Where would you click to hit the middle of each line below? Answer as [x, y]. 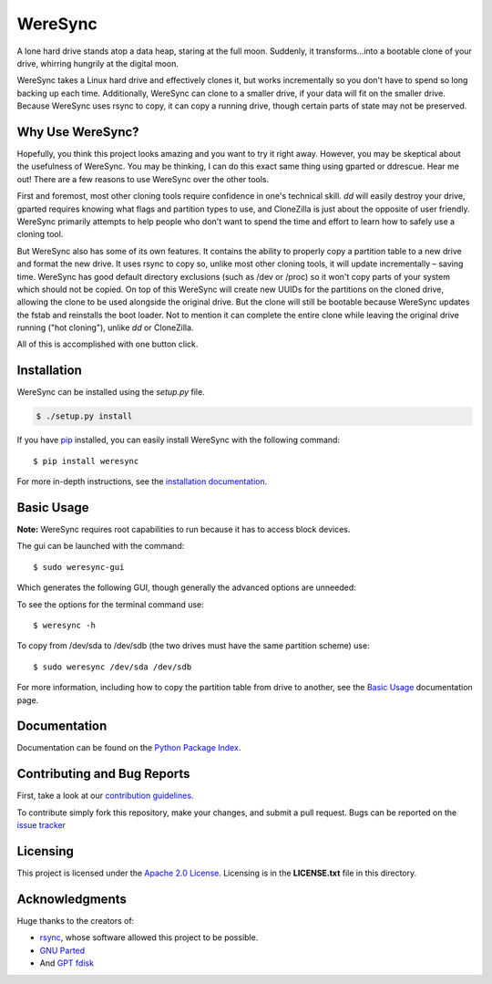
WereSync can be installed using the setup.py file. [111, 392]
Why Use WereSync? [78, 132]
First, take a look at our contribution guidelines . [105, 796]
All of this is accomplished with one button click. [108, 344]
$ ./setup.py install [84, 416]
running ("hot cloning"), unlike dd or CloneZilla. [105, 327]
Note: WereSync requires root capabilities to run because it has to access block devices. [184, 530]
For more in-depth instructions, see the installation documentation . [142, 482]
